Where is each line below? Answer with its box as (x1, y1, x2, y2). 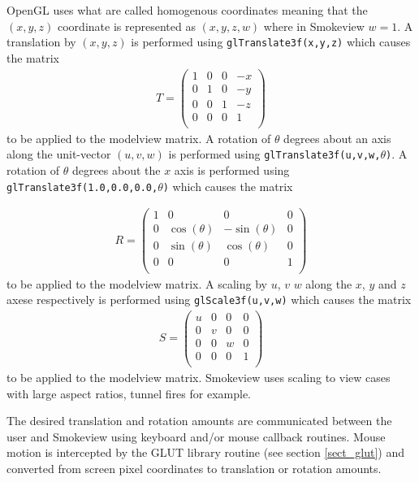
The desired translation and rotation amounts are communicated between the (6, 412, 392, 429)
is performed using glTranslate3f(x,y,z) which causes (131, 33, 411, 50)
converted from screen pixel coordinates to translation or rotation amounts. (6, 459, 382, 476)
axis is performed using (174, 161, 290, 178)
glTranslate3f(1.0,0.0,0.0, (6, 181, 158, 193)
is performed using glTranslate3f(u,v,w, (168, 145, 381, 163)
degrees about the (71, 161, 161, 178)
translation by (6, 33, 76, 50)
